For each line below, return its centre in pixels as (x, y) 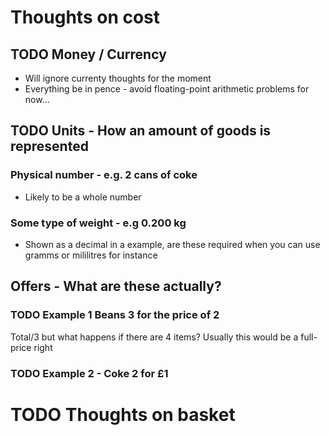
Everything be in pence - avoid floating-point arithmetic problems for (167, 89)
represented (49, 146)
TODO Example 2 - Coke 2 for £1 (89, 373)
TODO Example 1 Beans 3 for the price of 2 (115, 315)
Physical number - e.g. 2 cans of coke (104, 175)
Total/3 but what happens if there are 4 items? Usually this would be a (154, 337)
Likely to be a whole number (83, 197)
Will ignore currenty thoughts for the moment (118, 78)
